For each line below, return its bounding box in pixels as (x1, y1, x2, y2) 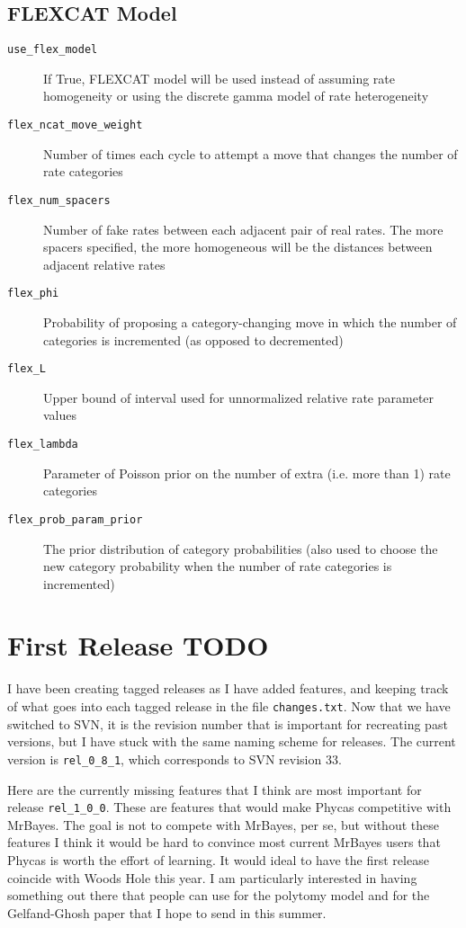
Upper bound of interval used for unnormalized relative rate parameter (43, 388, 435, 406)
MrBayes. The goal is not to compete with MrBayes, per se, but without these (7, 815, 439, 834)
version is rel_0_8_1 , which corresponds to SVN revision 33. (7, 749, 342, 768)
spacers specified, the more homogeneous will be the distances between (43, 237, 433, 256)
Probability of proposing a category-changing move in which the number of (43, 312, 457, 331)
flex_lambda (7, 438, 78, 451)
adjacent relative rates (43, 254, 166, 273)
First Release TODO (7, 627, 269, 664)
